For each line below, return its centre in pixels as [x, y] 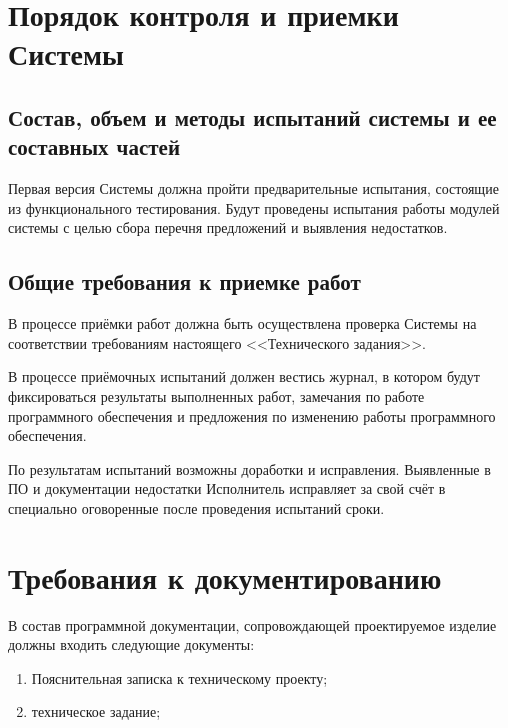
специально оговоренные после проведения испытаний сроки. [196, 507]
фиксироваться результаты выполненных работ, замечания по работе [216, 395]
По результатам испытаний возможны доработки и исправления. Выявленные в [249, 468]
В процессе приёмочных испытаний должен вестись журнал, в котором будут [244, 376]
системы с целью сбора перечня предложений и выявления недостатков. [228, 227]
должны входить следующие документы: [131, 644]
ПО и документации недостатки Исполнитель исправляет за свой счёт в [227, 488]
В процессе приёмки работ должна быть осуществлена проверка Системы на [242, 323]
